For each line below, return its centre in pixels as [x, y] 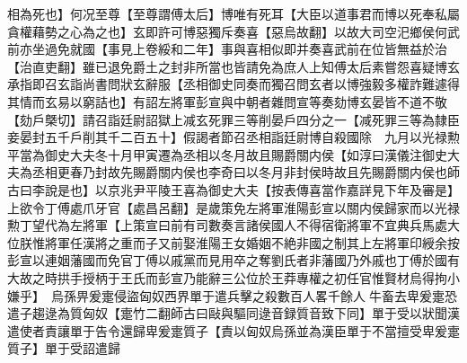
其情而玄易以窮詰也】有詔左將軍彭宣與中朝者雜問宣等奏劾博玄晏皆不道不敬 [227, 101]
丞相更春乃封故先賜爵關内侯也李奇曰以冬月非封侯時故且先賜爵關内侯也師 [246, 172]
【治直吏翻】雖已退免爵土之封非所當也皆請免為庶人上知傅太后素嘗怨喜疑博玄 [233, 66]
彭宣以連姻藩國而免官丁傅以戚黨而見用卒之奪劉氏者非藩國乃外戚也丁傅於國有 [233, 260]
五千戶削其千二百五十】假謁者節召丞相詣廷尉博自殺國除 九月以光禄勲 [252, 137]
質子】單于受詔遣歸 [64, 348]
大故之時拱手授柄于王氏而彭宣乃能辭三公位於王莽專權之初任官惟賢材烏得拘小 [233, 277]
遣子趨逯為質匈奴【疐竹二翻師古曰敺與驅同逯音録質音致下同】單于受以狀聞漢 [233, 313]
